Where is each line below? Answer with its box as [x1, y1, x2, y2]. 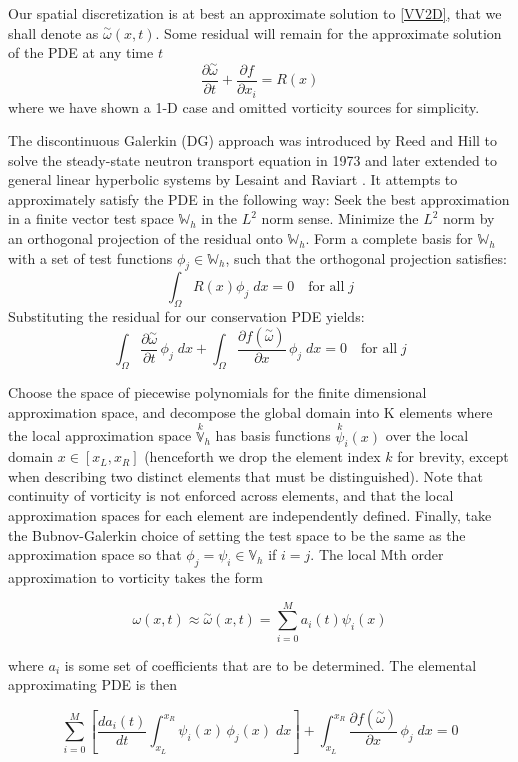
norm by [443, 208, 495, 229]
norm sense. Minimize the [261, 208, 419, 229]
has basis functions [215, 425, 331, 446]
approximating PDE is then [8, 674, 178, 695]
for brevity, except [397, 446, 509, 467]
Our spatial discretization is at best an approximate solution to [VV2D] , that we [8, 3, 502, 23]
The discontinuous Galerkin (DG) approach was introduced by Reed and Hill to [8, 130, 498, 151]
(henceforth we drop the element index [144, 446, 381, 467]
